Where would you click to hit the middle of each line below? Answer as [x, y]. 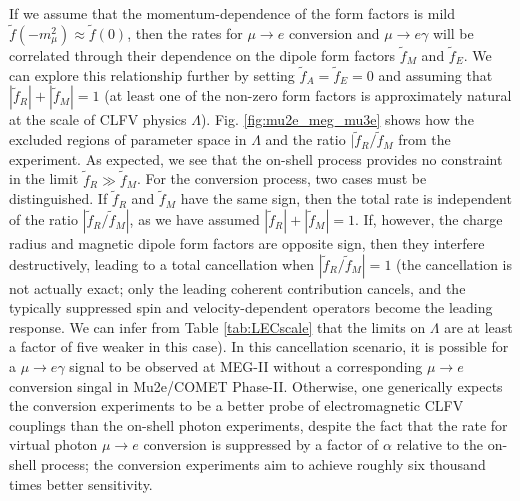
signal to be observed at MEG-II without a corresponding [246, 366]
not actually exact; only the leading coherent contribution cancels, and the [237, 287]
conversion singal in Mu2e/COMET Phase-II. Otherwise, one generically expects [256, 385]
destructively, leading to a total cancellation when [162, 263]
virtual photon [53, 444]
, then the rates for [185, 32]
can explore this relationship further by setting [152, 74]
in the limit [44, 178]
